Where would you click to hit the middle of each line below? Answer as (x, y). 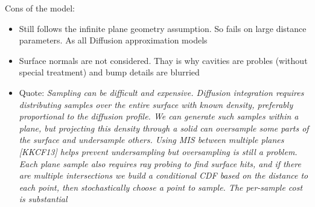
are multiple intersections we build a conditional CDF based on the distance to (164, 175)
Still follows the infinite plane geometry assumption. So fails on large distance (163, 28)
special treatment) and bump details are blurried (109, 72)
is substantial (43, 199)
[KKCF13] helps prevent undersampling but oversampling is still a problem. (158, 151)
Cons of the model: (40, 8)
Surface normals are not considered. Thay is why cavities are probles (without (163, 60)
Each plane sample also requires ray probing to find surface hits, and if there (160, 163)
